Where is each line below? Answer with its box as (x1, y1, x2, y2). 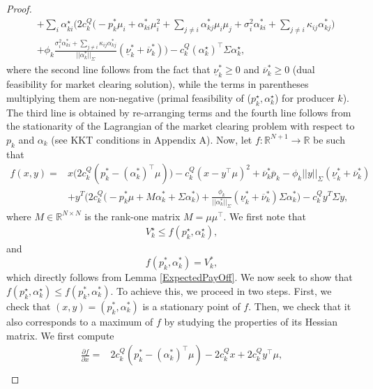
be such (313, 132, 345, 146)
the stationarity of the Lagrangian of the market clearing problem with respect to (6, 119, 355, 133)
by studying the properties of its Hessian (164, 314, 338, 329)
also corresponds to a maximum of (6, 314, 153, 329)
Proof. (6, 1, 32, 15)
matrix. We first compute (6, 328, 114, 342)
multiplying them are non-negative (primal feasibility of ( (6, 90, 251, 105)
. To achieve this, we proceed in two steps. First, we (110, 284, 332, 298)
